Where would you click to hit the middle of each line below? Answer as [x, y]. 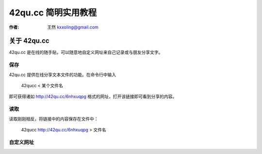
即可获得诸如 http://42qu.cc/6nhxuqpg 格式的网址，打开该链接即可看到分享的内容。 [93, 96]
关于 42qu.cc [29, 41]
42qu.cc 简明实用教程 [53, 13]
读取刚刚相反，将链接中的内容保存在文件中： [54, 119]
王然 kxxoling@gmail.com [73, 27]
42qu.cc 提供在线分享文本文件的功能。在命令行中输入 [63, 75]
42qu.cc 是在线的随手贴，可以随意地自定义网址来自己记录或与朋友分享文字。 [86, 52]
